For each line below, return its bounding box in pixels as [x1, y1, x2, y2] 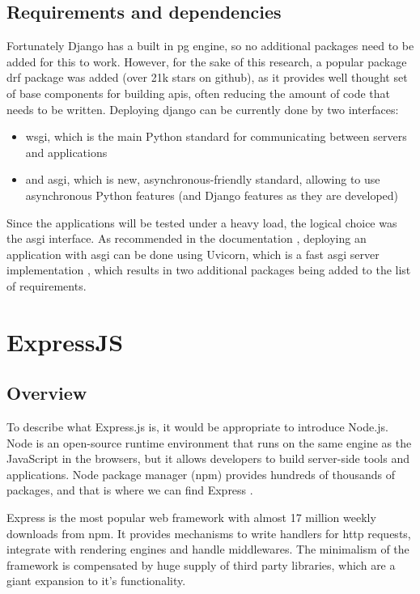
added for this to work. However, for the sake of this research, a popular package [6, 53, 407, 70]
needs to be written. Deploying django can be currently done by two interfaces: [6, 100, 399, 117]
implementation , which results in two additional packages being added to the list [6, 261, 411, 278]
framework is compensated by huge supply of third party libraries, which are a [6, 556, 396, 573]
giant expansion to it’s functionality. [6, 572, 186, 589]
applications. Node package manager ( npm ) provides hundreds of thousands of [6, 465, 396, 482]
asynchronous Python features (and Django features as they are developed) [25, 186, 399, 203]
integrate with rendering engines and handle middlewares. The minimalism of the [6, 541, 409, 558]
